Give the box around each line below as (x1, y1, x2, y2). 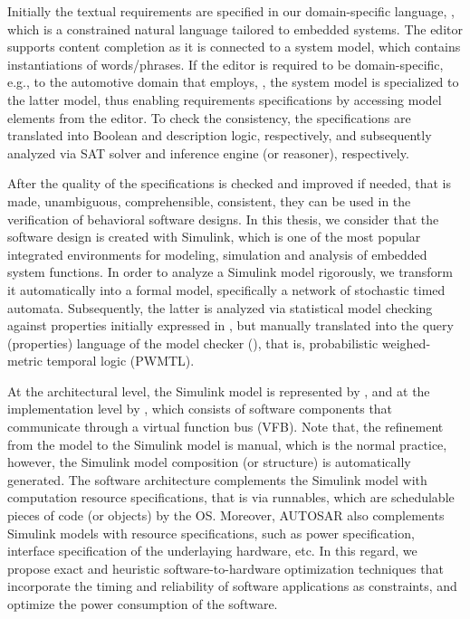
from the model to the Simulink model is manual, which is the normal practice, (7, 434, 447, 453)
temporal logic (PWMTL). (46, 351, 195, 370)
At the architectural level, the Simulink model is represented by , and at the (7, 381, 430, 400)
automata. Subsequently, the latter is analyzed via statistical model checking (7, 298, 433, 317)
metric (7, 351, 43, 370)
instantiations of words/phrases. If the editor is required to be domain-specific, (7, 54, 444, 73)
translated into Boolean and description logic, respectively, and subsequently (7, 126, 432, 145)
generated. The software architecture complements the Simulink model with (7, 470, 427, 489)
